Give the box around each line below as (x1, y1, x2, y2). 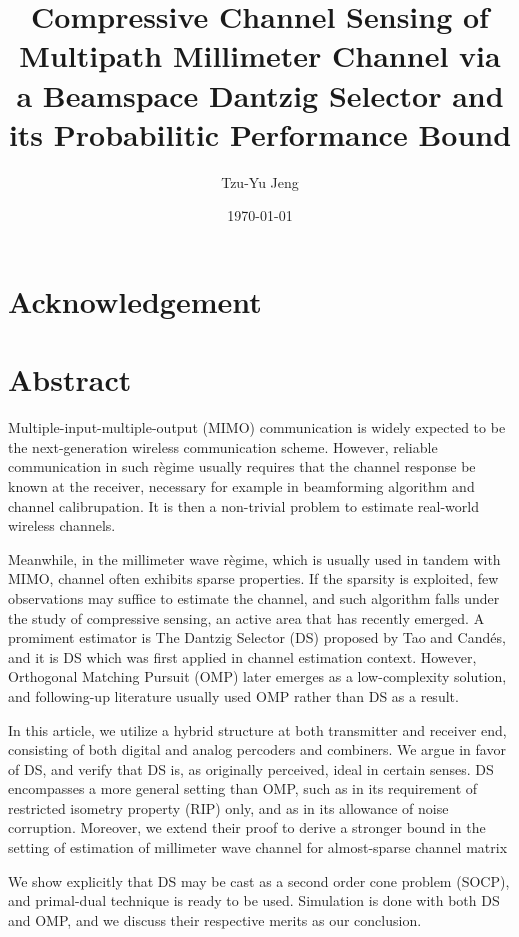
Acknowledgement (8, 280, 262, 321)
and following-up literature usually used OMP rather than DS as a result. (8, 685, 459, 706)
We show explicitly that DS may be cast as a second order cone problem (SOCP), (8, 870, 510, 891)
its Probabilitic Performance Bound (8, 113, 512, 154)
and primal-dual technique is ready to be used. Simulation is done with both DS (8, 890, 500, 911)
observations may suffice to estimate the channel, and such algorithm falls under (8, 587, 500, 608)
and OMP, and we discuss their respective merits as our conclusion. (8, 909, 422, 930)
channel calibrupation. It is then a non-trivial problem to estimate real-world (8, 495, 479, 516)
